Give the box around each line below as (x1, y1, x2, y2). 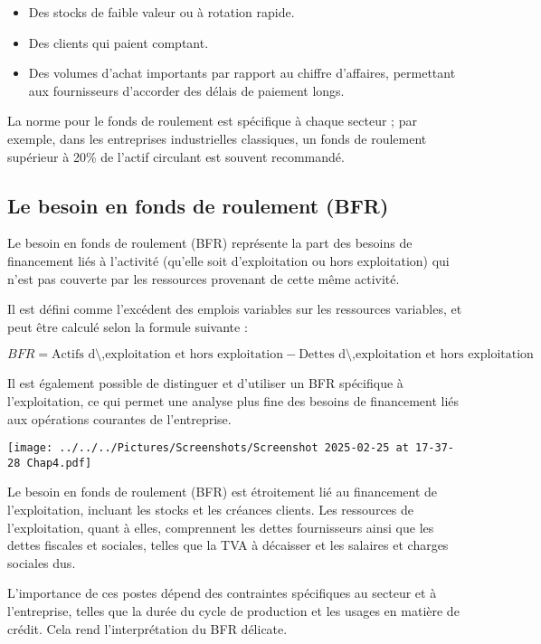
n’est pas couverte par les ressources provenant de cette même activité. (7, 269, 400, 288)
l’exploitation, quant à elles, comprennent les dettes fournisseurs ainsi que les (7, 517, 434, 536)
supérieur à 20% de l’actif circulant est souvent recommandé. (7, 147, 345, 166)
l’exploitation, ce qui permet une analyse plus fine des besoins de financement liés (7, 391, 460, 410)
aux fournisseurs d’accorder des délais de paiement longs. (28, 80, 345, 99)
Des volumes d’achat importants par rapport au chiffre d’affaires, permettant (28, 63, 456, 82)
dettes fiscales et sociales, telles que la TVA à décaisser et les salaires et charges (7, 535, 449, 554)
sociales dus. (7, 553, 76, 572)
